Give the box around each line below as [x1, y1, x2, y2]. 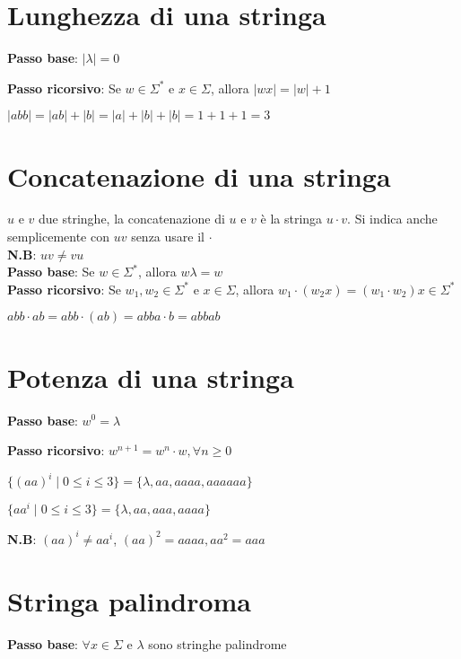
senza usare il [131, 227, 204, 246]
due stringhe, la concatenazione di [39, 209, 225, 228]
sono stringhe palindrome [148, 634, 287, 653]
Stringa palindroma [7, 582, 252, 619]
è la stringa [260, 209, 323, 228]
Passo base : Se [7, 262, 95, 281]
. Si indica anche [347, 209, 438, 228]
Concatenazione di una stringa [7, 157, 391, 194]
